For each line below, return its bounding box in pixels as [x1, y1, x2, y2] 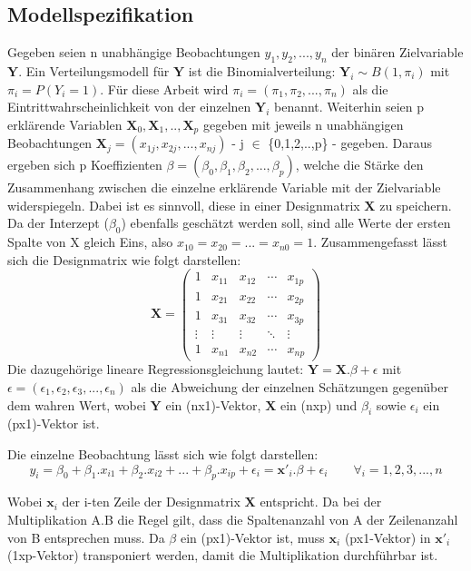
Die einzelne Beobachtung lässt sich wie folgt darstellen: [7, 445, 319, 464]
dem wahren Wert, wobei [7, 395, 146, 414]
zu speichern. [379, 195, 452, 214]
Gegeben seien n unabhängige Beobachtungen [7, 43, 260, 62]
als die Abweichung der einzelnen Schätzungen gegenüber [131, 378, 448, 397]
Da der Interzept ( [7, 213, 109, 232]
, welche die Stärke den [295, 155, 424, 174]
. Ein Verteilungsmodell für [18, 62, 170, 80]
